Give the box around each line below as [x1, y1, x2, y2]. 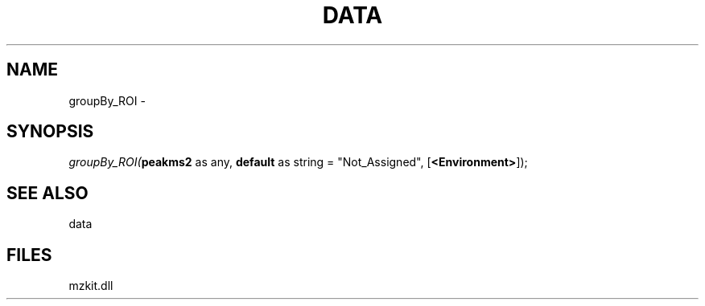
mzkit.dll [68, 279, 113, 293]
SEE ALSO [6, 182, 89, 203]
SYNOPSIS [6, 121, 94, 142]
